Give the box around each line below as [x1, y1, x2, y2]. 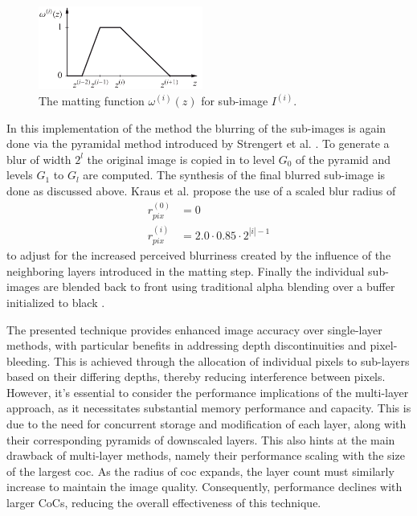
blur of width [6, 150, 72, 167]
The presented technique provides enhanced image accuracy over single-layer [6, 321, 382, 338]
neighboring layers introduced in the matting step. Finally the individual [6, 262, 365, 279]
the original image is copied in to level [87, 150, 276, 167]
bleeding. [6, 352, 51, 369]
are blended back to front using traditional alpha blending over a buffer [43, 278, 395, 295]
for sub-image [201, 92, 268, 109]
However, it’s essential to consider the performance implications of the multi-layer [6, 383, 409, 400]
